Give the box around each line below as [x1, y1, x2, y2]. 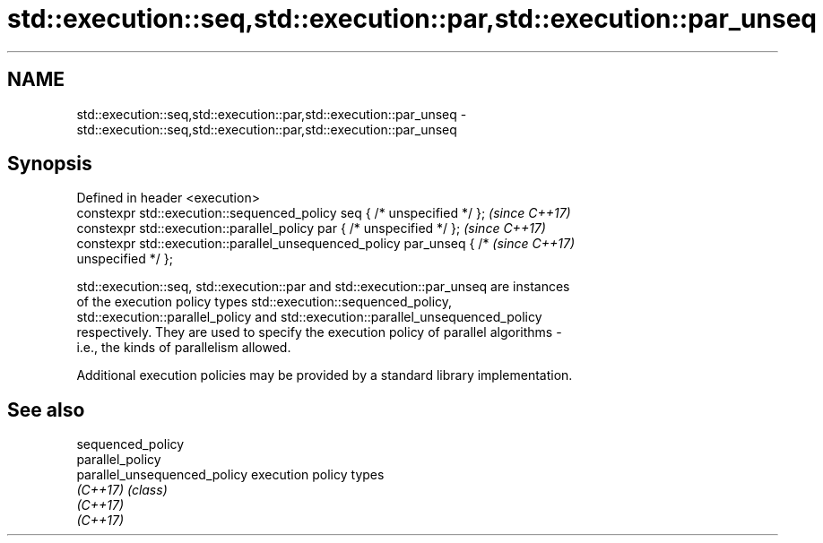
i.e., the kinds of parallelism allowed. [76, 340, 291, 356]
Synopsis [7, 152, 92, 176]
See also [7, 398, 85, 421]
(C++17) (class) [76, 482, 168, 498]
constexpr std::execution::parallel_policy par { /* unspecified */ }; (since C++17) [76, 220, 546, 237]
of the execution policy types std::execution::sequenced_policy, [76, 294, 453, 310]
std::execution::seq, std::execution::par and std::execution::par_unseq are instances [76, 279, 570, 295]
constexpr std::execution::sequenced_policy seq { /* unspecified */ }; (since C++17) [76, 205, 571, 221]
